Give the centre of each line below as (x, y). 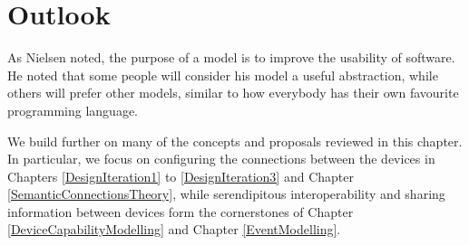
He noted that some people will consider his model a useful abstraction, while (223, 75)
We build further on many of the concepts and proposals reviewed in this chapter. (235, 141)
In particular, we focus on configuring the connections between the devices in (221, 159)
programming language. (73, 110)
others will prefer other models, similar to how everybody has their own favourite (233, 93)
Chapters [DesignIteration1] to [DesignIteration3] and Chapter (181, 176)
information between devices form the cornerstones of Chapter (181, 211)
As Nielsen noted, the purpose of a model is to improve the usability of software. (231, 57)
